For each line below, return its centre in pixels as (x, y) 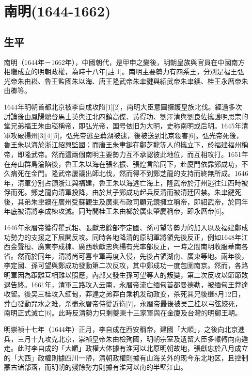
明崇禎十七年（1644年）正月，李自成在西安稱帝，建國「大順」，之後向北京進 (124, 329)
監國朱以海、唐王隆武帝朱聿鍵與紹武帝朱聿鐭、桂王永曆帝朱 (153, 81)
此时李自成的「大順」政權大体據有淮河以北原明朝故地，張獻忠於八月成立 (133, 348)
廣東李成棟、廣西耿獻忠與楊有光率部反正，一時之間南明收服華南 (139, 246)
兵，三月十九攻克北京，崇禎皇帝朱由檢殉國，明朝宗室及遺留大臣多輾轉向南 (123, 338)
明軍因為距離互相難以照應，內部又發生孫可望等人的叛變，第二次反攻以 (116, 275)
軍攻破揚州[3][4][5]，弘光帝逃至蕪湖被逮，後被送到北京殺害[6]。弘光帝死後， (124, 135)
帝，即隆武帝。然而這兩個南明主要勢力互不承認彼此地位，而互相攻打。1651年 (126, 154)
